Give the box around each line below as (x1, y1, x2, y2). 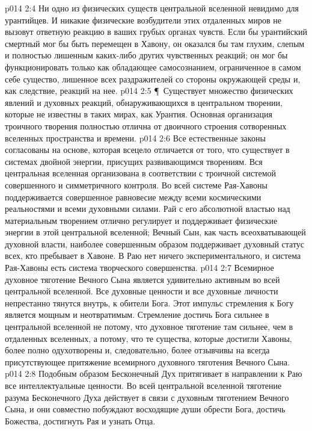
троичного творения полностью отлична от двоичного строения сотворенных (5, 119, 287, 132)
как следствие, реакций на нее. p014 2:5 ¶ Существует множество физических (5, 84, 293, 97)
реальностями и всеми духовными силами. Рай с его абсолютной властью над (5, 202, 290, 215)
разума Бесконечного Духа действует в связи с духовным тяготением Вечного (5, 391, 289, 403)
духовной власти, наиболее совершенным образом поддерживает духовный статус (5, 237, 305, 250)
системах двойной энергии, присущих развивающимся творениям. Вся (5, 155, 263, 167)
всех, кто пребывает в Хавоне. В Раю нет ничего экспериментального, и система (5, 249, 301, 262)
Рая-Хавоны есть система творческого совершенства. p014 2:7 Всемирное (5, 261, 274, 274)
